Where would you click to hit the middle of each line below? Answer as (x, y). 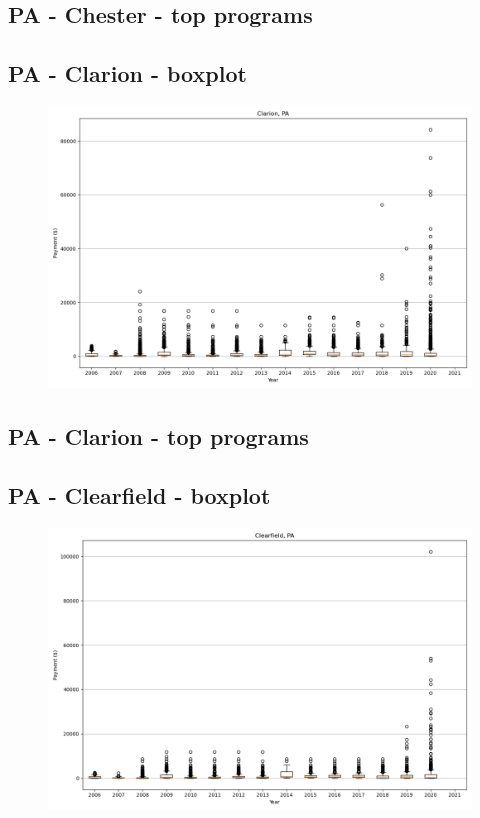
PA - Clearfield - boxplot (139, 495)
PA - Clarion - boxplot (127, 73)
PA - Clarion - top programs (158, 436)
